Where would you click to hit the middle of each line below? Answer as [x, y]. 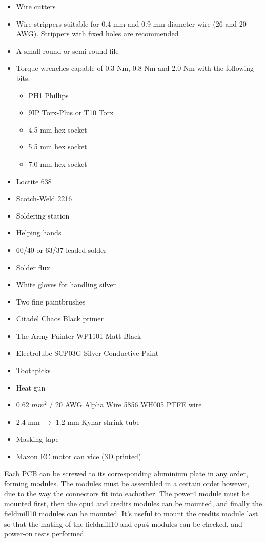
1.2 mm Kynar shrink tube [98, 421]
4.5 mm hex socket [58, 129]
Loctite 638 [34, 181]
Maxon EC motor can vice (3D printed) [79, 456]
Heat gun [31, 387]
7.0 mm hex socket [58, 164]
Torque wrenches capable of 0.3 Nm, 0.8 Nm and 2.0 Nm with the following [135, 68]
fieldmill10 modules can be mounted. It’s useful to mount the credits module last [131, 513]
